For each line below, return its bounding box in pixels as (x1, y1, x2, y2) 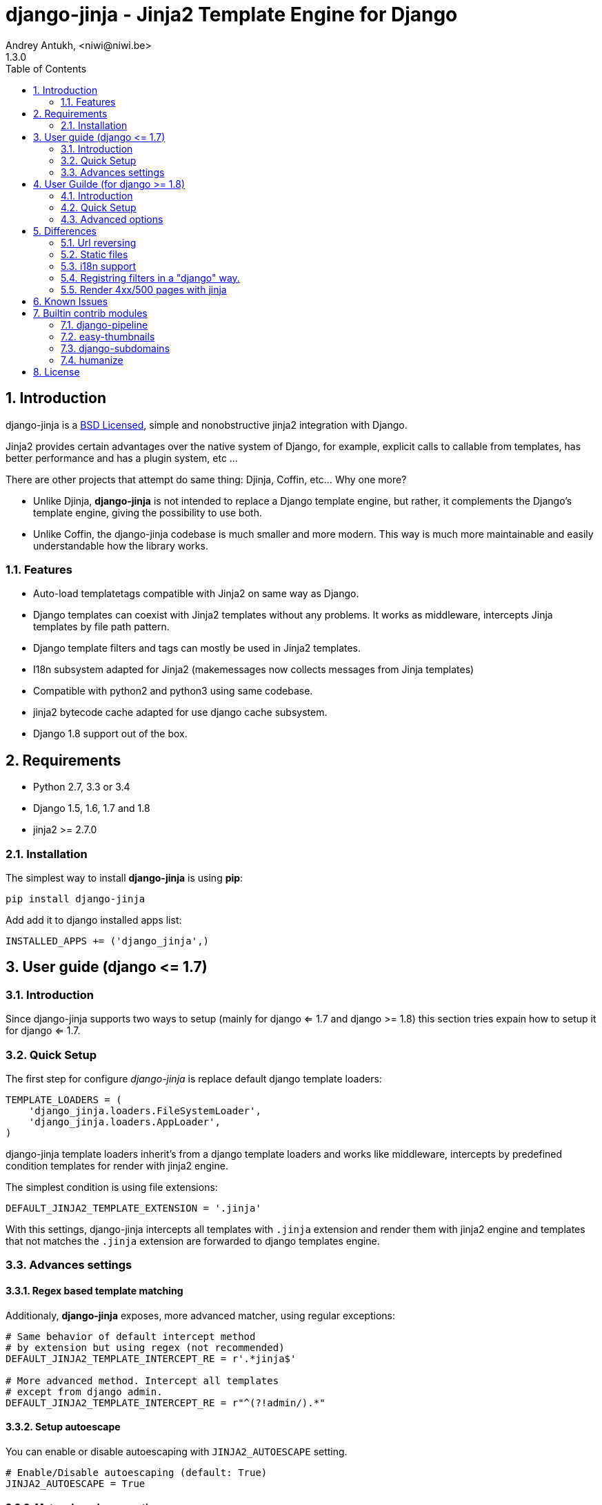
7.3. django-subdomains (61, 342, 170, 354)
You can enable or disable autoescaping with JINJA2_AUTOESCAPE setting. (6, 1445, 348, 1457)
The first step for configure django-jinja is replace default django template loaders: (6, 1072, 382, 1085)
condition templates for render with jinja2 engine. (6, 1159, 228, 1172)
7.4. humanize (61, 353, 123, 366)
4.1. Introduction (61, 189, 133, 202)
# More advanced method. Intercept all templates (6, 1375, 279, 1386)
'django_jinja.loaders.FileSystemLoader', (28, 1105, 261, 1116)
